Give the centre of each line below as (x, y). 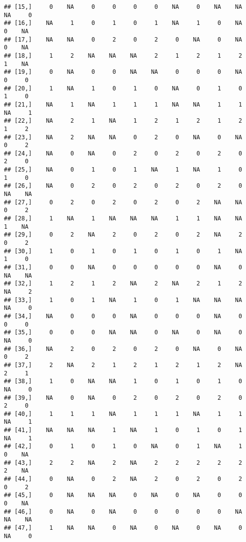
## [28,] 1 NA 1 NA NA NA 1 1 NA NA (123, 219)
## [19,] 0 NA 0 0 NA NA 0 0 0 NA (123, 72)
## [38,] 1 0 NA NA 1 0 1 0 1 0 (123, 381)
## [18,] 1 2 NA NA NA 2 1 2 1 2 (123, 55)
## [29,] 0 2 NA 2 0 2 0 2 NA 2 (123, 235)
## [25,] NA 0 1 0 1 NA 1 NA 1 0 (123, 170)
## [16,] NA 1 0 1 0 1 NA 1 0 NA (123, 23)
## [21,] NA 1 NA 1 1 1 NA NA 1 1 (123, 104)
